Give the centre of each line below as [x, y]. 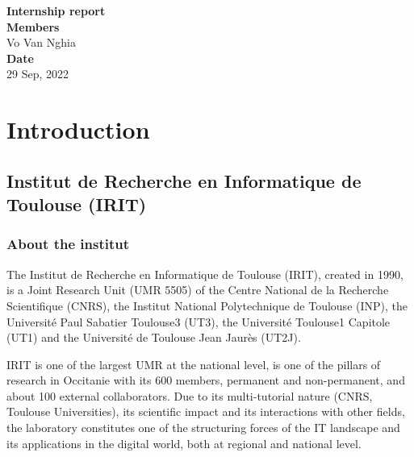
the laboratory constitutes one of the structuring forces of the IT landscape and [203, 428]
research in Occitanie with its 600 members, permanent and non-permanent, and [206, 380]
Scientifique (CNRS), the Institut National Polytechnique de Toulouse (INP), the [207, 305]
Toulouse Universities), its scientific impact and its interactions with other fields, [206, 411]
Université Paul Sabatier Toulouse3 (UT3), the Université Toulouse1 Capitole [199, 321]
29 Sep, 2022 [38, 74]
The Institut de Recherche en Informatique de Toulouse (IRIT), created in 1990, [205, 274]
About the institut [68, 244]
